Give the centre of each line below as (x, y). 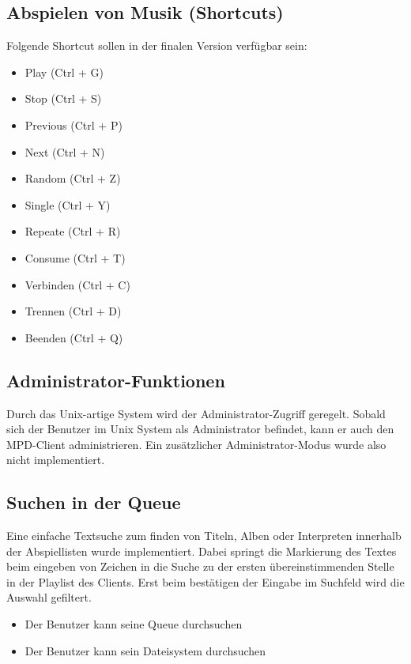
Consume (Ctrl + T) (75, 257)
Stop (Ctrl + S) (63, 98)
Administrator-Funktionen (116, 380)
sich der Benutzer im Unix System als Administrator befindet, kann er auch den (200, 429)
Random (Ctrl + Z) (73, 178)
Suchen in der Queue (94, 502)
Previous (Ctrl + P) (74, 124)
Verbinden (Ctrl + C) (77, 284)
